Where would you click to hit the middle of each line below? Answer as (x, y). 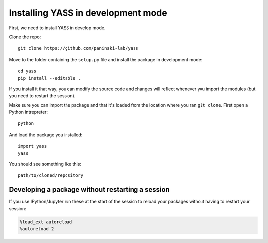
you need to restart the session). (42, 96)
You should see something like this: (45, 164)
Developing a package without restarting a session (89, 190)
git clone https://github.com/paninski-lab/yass (78, 48)
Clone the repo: (25, 37)
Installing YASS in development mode (88, 13)
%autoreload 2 (37, 229)
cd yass (27, 71)
